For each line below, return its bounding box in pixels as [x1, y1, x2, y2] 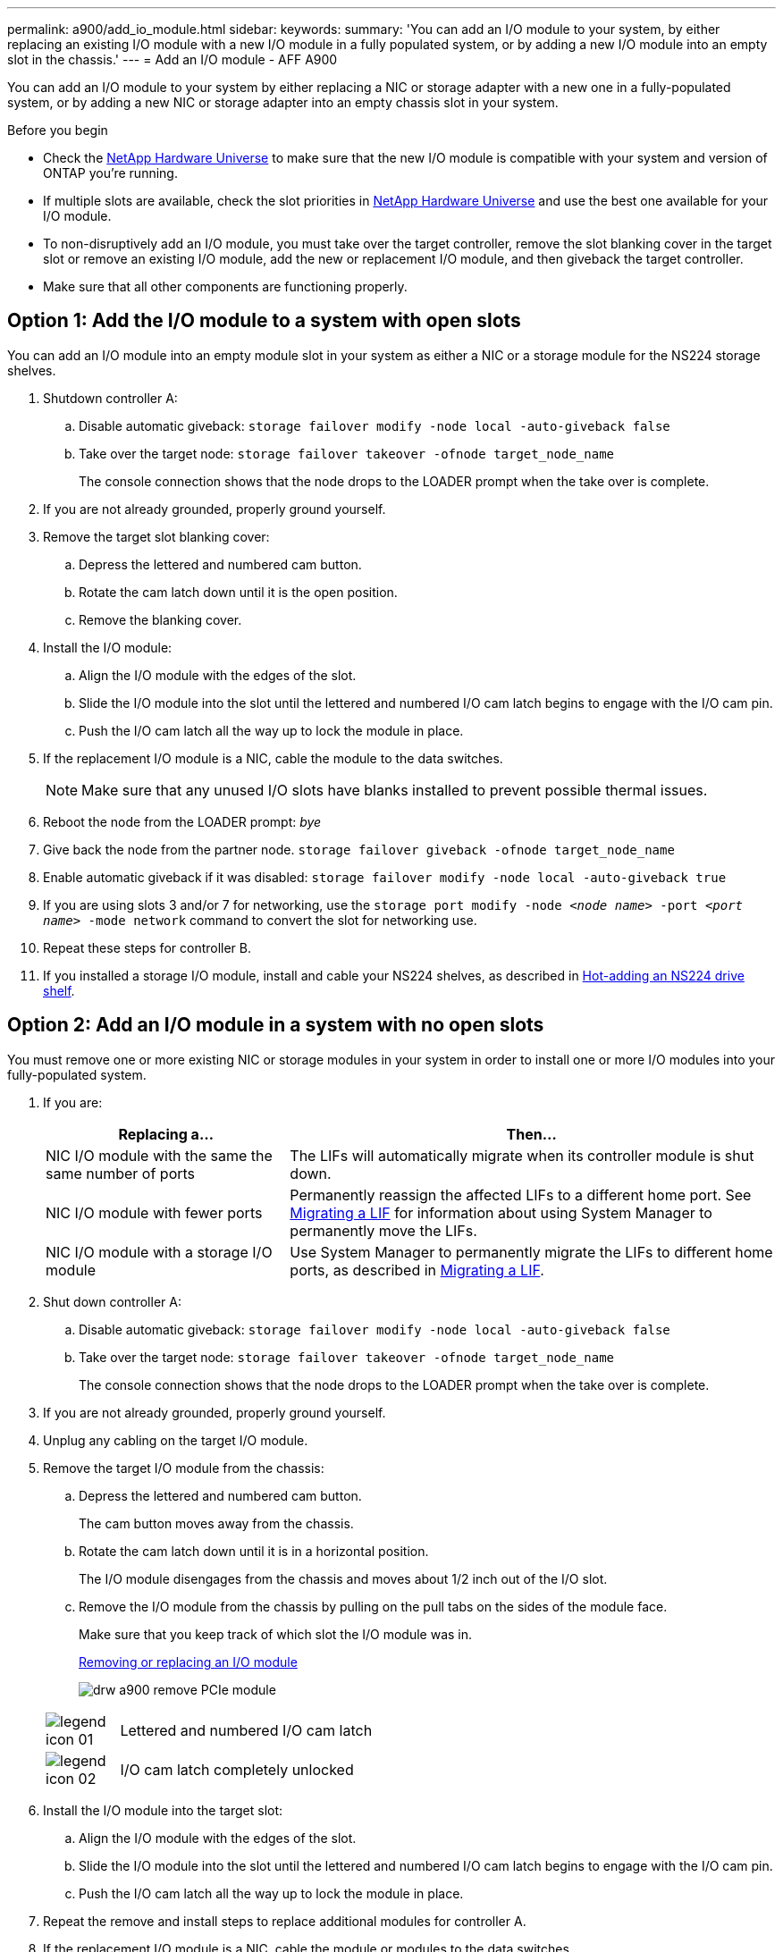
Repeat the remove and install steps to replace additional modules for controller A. [43, 1913, 526, 1929]
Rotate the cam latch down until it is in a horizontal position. [79, 1543, 429, 1559]
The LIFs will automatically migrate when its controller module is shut [290, 1146, 754, 1165]
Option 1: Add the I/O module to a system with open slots [7, 309, 521, 332]
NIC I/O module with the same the [46, 1146, 273, 1165]
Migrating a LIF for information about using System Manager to [290, 1203, 712, 1222]
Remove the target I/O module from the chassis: [43, 1460, 324, 1476]
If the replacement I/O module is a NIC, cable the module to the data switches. [43, 750, 503, 766]
